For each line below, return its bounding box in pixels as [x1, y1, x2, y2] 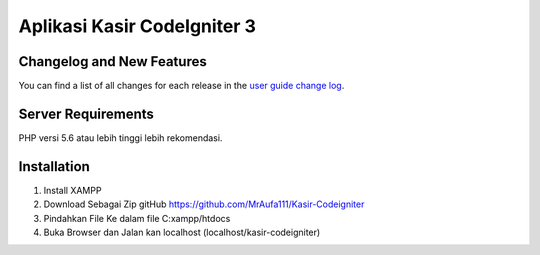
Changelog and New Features [18, 53, 207, 70]
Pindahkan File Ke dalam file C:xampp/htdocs [43, 212, 231, 224]
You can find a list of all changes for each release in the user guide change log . [18, 80, 345, 92]
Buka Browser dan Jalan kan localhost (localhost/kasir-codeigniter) [43, 226, 321, 239]
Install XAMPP [43, 184, 102, 196]
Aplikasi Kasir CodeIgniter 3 [18, 15, 257, 37]
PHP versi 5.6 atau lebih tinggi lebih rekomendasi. [18, 131, 223, 144]
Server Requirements [18, 105, 155, 122]
